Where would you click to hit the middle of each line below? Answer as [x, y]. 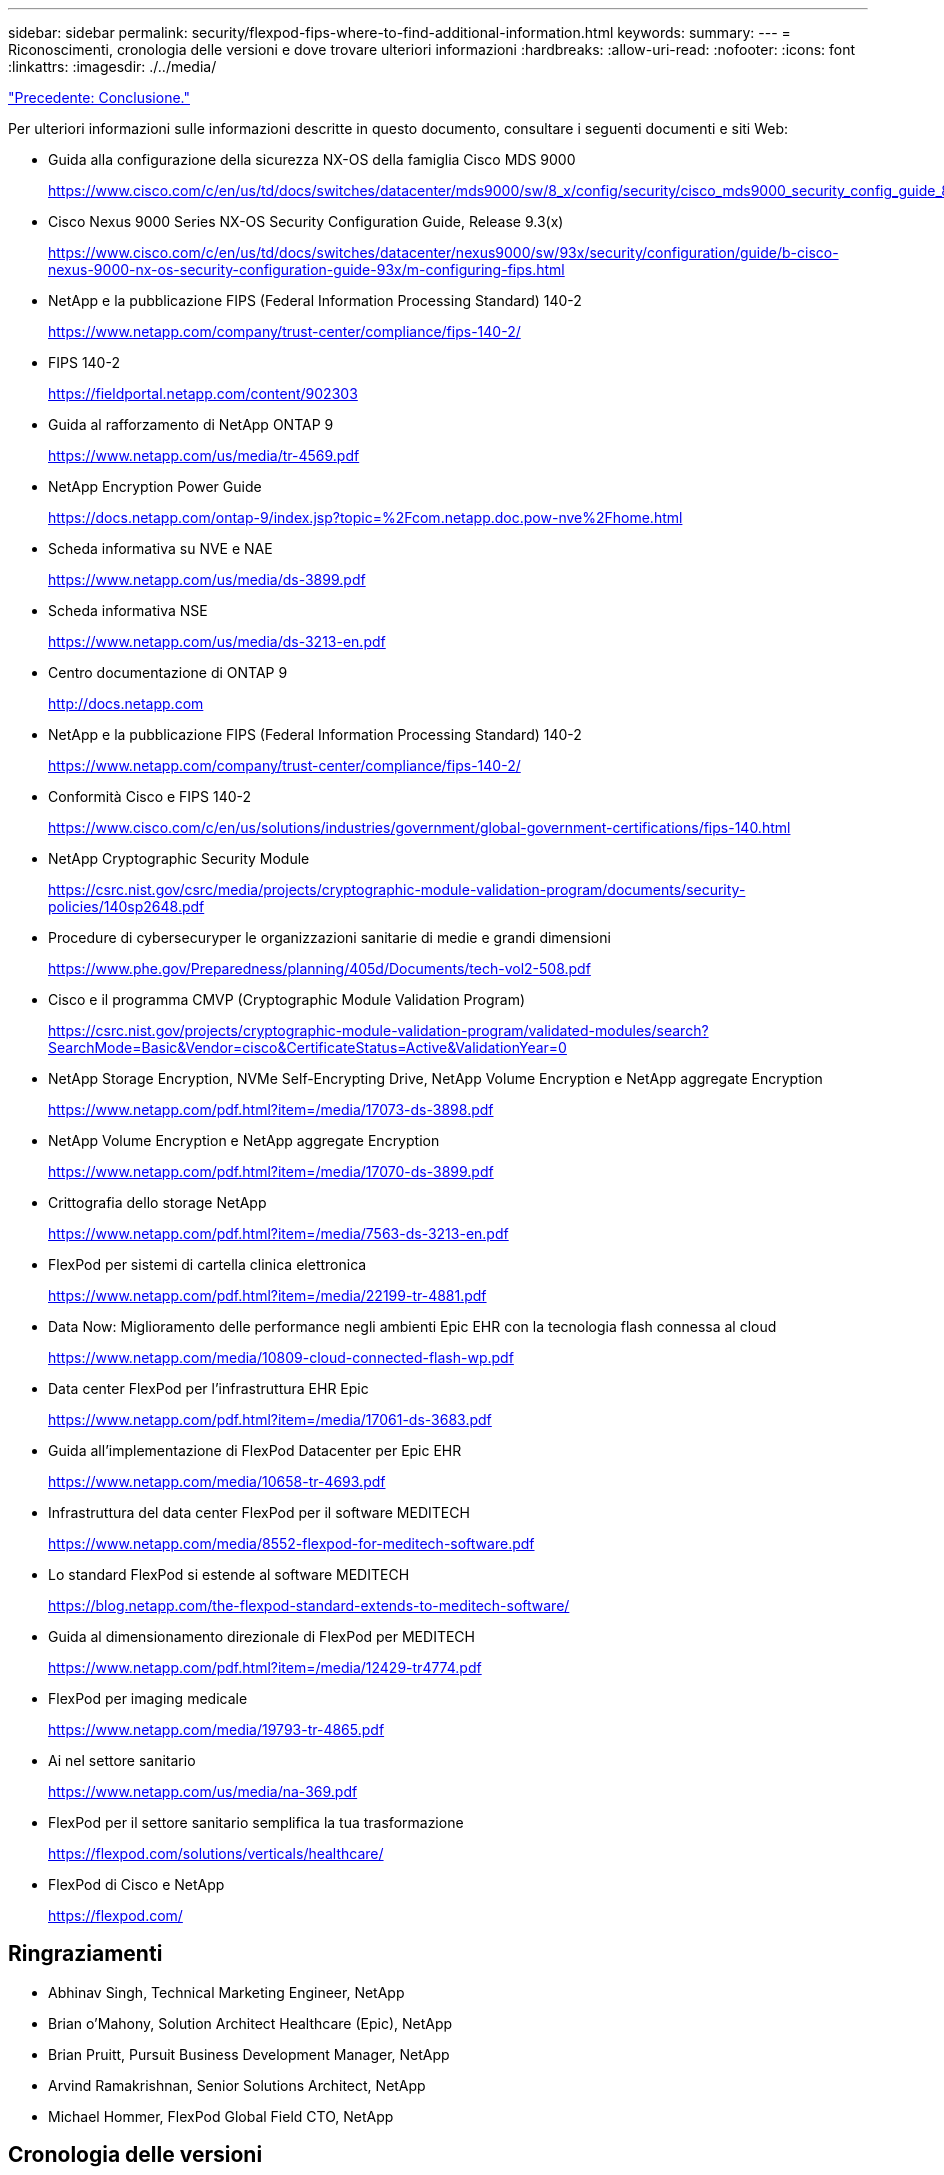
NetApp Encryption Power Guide [155, 486]
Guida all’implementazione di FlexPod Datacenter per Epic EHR [255, 1450]
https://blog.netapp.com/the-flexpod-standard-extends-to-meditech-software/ [309, 1605]
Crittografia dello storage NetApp [157, 1202]
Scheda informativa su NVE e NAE [160, 548]
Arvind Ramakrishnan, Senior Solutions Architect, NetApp [237, 2085]
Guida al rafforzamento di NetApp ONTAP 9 [191, 424]
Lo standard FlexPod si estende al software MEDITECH [229, 1574]
